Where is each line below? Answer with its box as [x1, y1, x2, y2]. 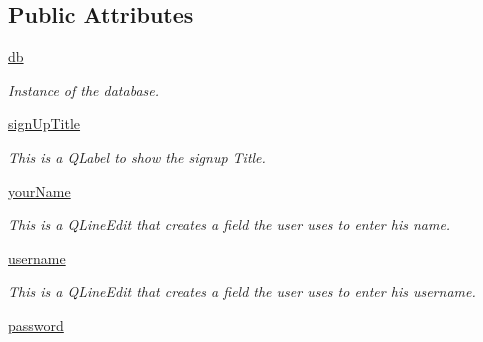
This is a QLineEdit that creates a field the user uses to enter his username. [8, 281, 476, 302]
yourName [8, 180, 71, 201]
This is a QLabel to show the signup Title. [8, 146, 266, 167]
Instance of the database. [8, 79, 160, 100]
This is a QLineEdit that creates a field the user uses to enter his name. [8, 214, 451, 235]
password [8, 314, 64, 335]
